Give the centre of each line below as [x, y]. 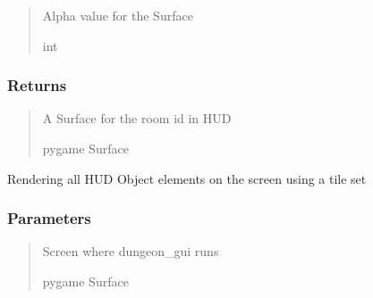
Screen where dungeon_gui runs [131, 251]
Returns [37, 85]
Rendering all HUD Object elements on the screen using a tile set [187, 178]
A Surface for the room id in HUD [137, 118]
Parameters [49, 218]
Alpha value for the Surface [118, 15]
